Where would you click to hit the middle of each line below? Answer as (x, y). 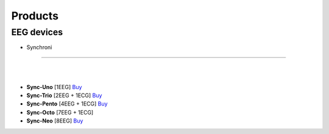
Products (35, 16)
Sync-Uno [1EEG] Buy (54, 87)
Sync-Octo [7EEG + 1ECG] (60, 112)
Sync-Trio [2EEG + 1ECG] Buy (64, 95)
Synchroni (39, 47)
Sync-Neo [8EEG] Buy (55, 121)
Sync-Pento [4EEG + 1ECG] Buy (67, 104)
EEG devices (37, 32)
